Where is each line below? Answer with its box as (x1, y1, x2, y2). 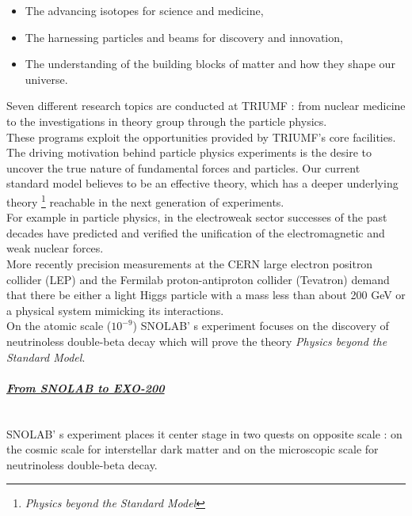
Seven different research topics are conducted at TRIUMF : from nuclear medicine (6, 97, 406, 114)
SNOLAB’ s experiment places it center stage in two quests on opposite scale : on (6, 425, 402, 442)
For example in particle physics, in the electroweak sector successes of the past (6, 209, 387, 226)
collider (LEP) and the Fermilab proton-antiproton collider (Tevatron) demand (6, 271, 390, 287)
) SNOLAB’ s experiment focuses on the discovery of (132, 317, 389, 334)
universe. (25, 70, 68, 87)
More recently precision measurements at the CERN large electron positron (6, 255, 373, 271)
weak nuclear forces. (6, 240, 104, 256)
